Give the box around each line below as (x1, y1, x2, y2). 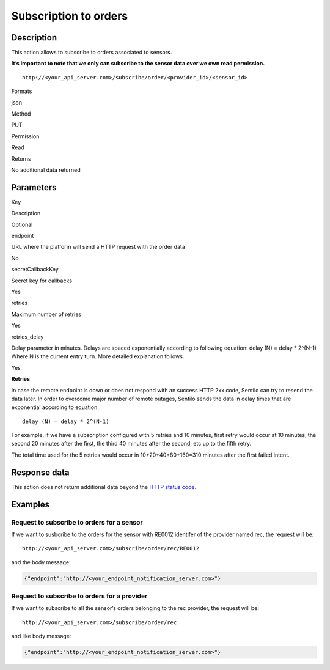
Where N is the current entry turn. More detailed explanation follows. (11, 353, 185, 360)
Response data (11, 467, 70, 477)
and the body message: (11, 558, 71, 565)
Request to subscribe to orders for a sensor (11, 518, 143, 526)
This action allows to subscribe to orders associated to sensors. (11, 49, 172, 56)
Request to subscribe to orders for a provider (11, 592, 148, 600)
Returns (11, 155, 31, 162)
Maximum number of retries (11, 311, 82, 318)
